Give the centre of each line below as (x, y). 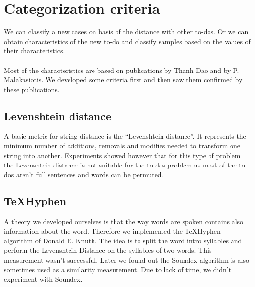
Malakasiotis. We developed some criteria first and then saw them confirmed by (123, 80)
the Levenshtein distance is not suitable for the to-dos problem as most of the (120, 165)
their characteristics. (35, 51)
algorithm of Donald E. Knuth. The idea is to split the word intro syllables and (123, 240)
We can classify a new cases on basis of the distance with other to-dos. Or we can (126, 32)
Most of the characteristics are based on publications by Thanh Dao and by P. (122, 70)
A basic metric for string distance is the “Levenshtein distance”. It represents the (125, 136)
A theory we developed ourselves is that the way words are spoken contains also (124, 221)
